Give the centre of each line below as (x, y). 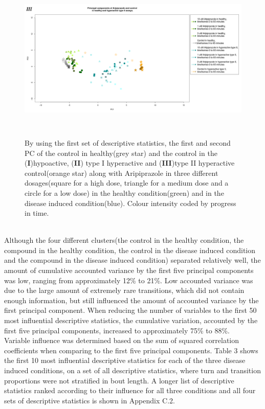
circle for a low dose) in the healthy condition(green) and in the (124, 192)
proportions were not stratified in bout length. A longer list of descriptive (119, 380)
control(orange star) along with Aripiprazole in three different (122, 173)
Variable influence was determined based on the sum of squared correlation (122, 340)
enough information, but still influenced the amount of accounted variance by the (131, 300)
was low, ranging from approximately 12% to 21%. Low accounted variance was (129, 280)
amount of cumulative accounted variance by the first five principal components (129, 270)
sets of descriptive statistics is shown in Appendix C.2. (90, 400)
